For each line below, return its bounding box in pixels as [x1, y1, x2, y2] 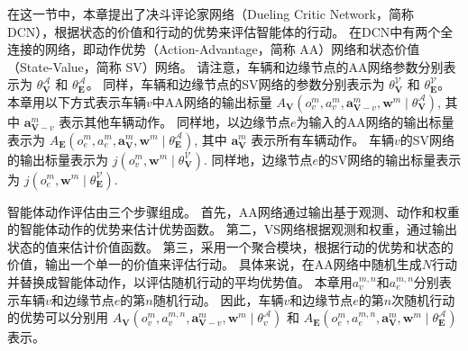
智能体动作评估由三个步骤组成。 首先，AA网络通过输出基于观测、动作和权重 [7, 202, 460, 220]
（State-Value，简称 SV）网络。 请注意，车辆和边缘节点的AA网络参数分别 [7, 57, 444, 76]
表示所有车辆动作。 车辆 [251, 130, 394, 148]
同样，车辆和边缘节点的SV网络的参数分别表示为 [103, 75, 385, 94]
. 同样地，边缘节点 [203, 149, 313, 168]
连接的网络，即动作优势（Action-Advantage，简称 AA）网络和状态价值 [7, 40, 420, 58]
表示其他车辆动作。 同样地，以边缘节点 [59, 112, 290, 130]
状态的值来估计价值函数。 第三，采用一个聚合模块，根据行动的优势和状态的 [7, 237, 454, 256]
